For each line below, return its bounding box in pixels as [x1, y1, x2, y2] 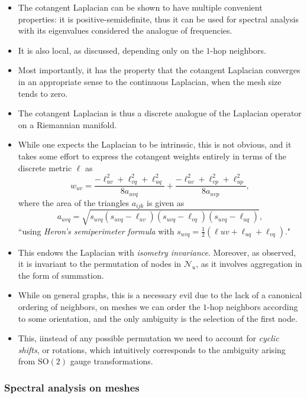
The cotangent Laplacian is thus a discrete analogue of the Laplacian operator [18, 107, 302, 119]
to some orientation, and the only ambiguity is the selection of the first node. [18, 312, 298, 324]
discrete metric [18, 161, 72, 174]
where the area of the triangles [18, 196, 130, 208]
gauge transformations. [70, 355, 153, 367]
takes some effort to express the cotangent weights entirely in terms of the [18, 149, 286, 162]
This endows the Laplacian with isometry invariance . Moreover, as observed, [18, 246, 296, 258]
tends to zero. [18, 87, 68, 99]
